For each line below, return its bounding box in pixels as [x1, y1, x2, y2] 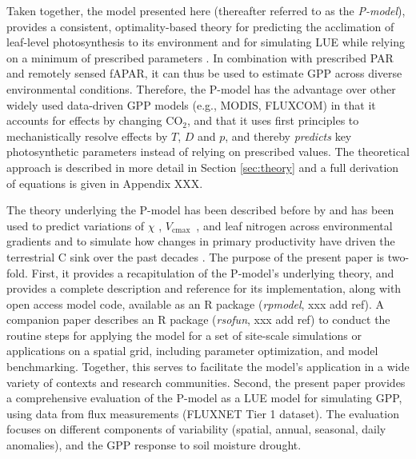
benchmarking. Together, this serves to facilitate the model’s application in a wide [6, 358, 410, 375]
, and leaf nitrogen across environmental [196, 217, 393, 233]
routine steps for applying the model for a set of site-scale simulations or [6, 326, 362, 343]
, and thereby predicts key [225, 127, 352, 144]
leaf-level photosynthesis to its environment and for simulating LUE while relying [6, 34, 405, 50]
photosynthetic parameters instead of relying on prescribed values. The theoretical [6, 143, 410, 160]
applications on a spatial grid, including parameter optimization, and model [6, 342, 378, 359]
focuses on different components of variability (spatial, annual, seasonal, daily [6, 421, 386, 437]
